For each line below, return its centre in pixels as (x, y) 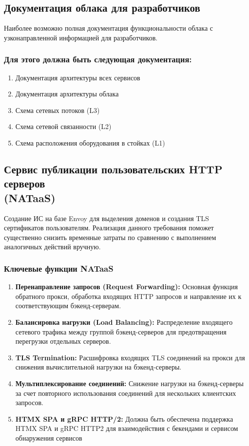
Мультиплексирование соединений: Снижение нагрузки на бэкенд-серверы (129, 383)
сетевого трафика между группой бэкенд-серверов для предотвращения (121, 331)
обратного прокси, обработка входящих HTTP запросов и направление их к (128, 296)
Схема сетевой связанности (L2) (63, 126)
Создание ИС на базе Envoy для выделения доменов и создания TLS (106, 218)
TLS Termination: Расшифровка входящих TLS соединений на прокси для (130, 357)
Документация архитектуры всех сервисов (78, 77)
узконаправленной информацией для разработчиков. (81, 37)
